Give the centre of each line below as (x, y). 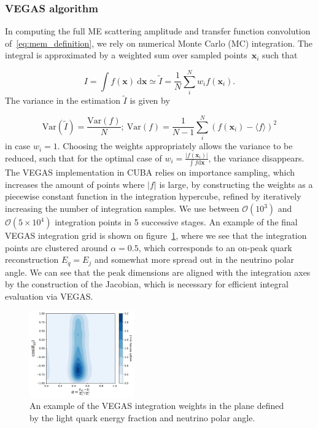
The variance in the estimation (63, 100)
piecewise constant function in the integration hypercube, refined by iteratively (153, 196)
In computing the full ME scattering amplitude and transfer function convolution (158, 31)
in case (18, 146)
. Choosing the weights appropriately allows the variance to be (175, 146)
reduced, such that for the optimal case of (83, 158)
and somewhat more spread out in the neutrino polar (194, 259)
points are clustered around (56, 247)
